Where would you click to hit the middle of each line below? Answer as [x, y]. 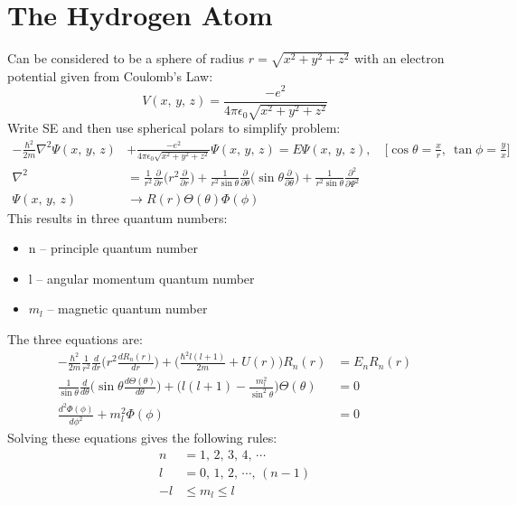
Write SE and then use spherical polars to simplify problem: [174, 127]
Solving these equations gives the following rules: [142, 438]
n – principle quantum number [113, 248]
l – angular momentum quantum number [141, 278]
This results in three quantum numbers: [117, 217]
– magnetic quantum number [127, 309]
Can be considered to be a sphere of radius [126, 58]
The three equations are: [75, 338]
